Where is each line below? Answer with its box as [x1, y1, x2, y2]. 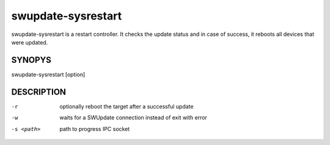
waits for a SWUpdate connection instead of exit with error [59, 114, 208, 121]
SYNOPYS [11, 55, 51, 65]
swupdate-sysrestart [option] [11, 71, 86, 78]
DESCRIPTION [11, 87, 67, 97]
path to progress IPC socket [59, 125, 130, 132]
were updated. [11, 38, 48, 46]
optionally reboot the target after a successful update [59, 102, 194, 110]
